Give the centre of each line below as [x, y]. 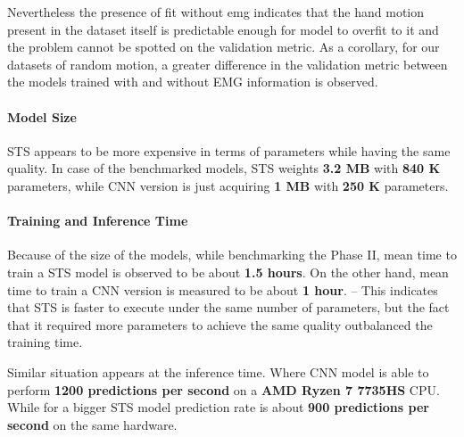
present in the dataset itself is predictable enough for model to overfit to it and [223, 29]
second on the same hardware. [92, 424]
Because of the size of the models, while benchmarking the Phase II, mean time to [232, 255]
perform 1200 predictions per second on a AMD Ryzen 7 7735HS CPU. [224, 389]
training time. [45, 342]
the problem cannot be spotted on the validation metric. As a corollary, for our [224, 47]
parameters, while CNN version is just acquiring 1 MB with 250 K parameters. [228, 185]
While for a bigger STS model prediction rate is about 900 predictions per [218, 407]
